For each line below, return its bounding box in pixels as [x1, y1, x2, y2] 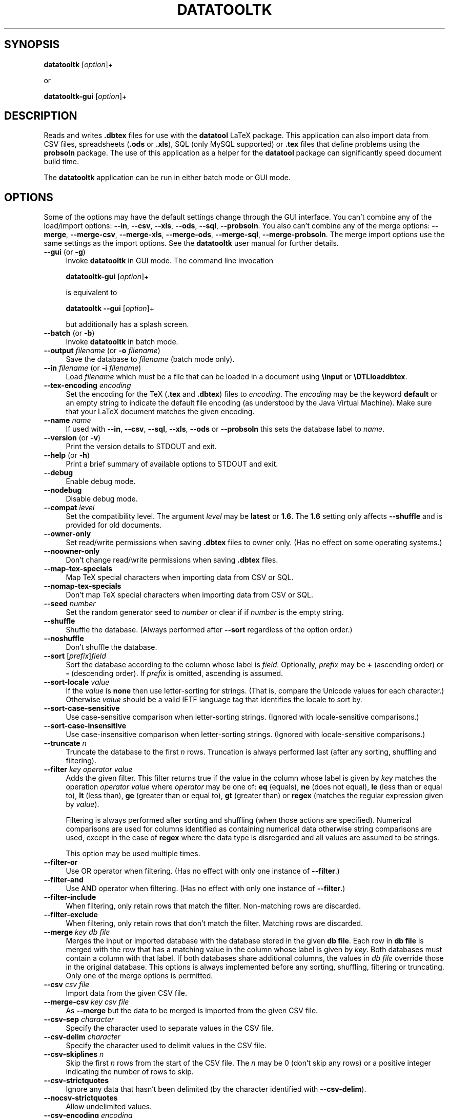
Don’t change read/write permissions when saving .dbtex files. [66, 555, 278, 565]
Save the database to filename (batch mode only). [66, 355, 235, 364]
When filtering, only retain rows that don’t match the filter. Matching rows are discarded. [66, 919, 363, 928]
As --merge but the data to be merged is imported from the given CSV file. [66, 1006, 318, 1015]
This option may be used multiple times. [66, 849, 200, 858]
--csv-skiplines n [44, 1050, 104, 1059]
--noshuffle [44, 634, 84, 643]
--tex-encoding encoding [44, 381, 131, 390]
